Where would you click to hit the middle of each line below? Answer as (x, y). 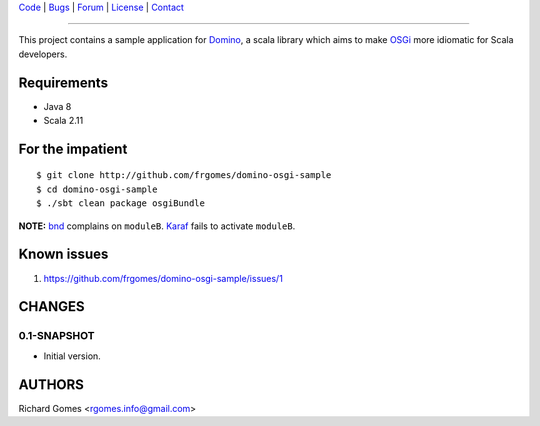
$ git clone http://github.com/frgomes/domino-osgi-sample (184, 175)
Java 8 (57, 106)
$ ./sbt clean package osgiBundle (120, 203)
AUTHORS (51, 384)
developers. (43, 54)
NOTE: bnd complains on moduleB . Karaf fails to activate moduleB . (157, 226)
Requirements (63, 82)
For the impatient (73, 148)
